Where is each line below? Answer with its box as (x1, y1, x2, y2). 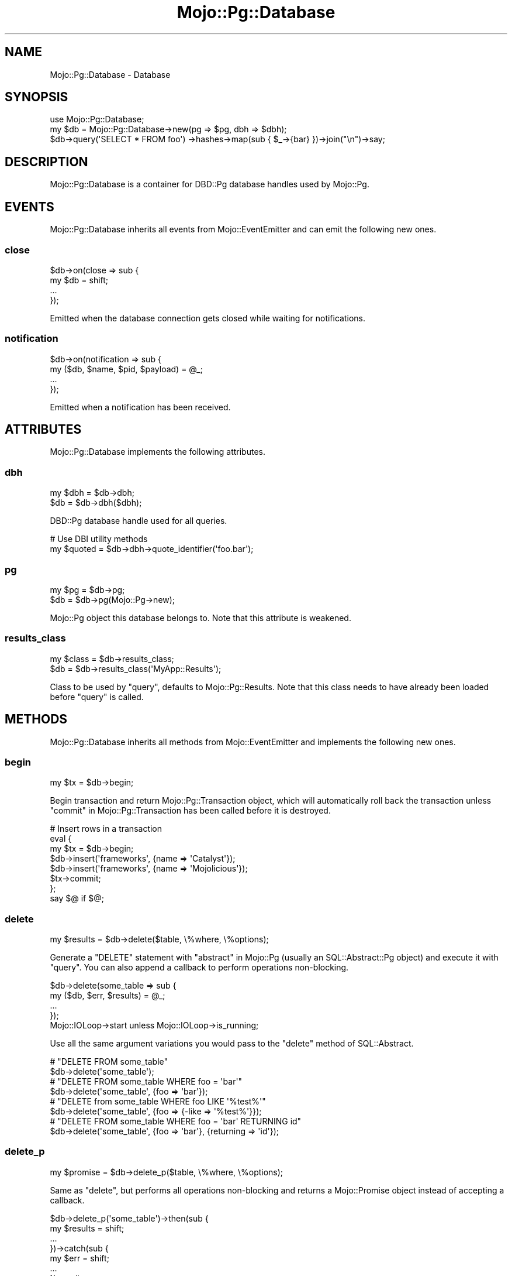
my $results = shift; (50, 1223, 124, 1233)
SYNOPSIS (5, 90, 68, 105)
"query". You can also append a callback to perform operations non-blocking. (50, 962, 349, 973)
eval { (50, 833, 72, 844)
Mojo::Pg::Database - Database (50, 69, 171, 80)
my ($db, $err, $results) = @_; (50, 990, 165, 1001)
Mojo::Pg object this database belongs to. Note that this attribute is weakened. (50, 612, 351, 623)
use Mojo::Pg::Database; (50, 114, 144, 125)
